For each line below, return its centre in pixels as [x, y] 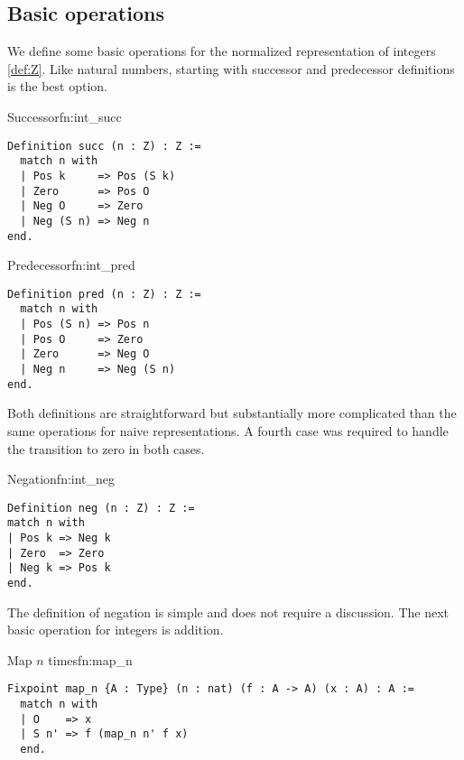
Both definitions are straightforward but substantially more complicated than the [232, 413]
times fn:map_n [90, 659]
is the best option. [57, 86]
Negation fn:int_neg [61, 479]
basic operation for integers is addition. [116, 630]
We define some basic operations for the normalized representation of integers [222, 51]
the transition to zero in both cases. [106, 448]
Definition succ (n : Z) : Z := [104, 146]
